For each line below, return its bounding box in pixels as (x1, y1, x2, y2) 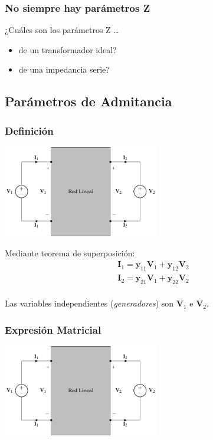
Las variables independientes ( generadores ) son (5, 297, 174, 309)
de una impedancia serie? (18, 63, 110, 76)
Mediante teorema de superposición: (5, 246, 135, 259)
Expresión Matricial (5, 322, 101, 337)
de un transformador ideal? (18, 43, 117, 56)
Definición (5, 123, 54, 138)
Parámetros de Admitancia (5, 92, 172, 110)
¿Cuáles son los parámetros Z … (5, 24, 119, 36)
